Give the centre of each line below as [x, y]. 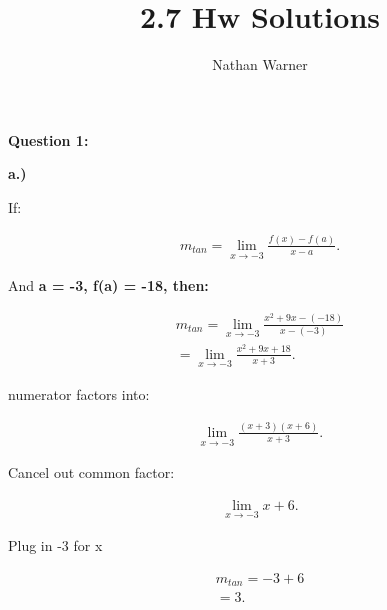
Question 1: [48, 139]
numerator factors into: [79, 393]
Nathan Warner [260, 64]
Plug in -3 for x [55, 544]
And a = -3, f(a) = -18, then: [108, 285]
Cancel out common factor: [91, 472]
